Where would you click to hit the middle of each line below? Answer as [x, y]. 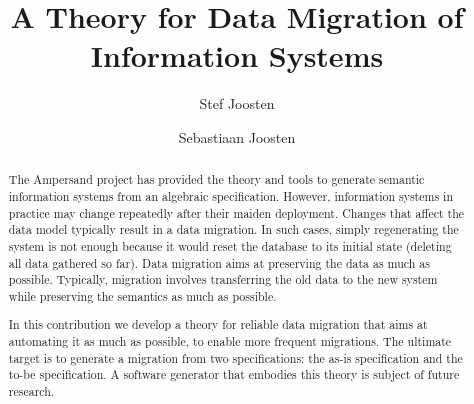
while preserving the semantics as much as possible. [142, 295]
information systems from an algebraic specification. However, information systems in [230, 195]
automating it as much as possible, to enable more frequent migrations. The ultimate [230, 341]
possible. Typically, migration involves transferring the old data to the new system [223, 279]
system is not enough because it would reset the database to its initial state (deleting [230, 245]
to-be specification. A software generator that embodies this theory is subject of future [234, 374]
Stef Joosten [237, 103]
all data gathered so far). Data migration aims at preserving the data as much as [219, 262]
